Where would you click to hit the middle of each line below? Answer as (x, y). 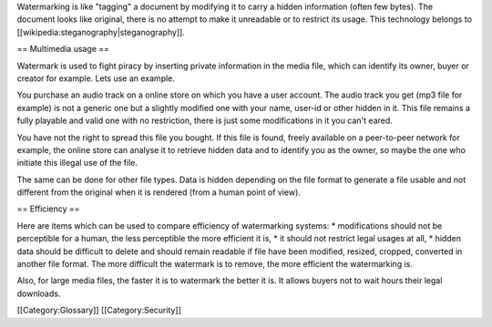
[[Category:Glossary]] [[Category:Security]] (99, 311)
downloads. (39, 293)
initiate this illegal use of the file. (77, 163)
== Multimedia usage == (63, 49)
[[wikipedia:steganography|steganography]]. (101, 32)
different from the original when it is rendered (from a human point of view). (159, 192)
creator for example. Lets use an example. (96, 78)
